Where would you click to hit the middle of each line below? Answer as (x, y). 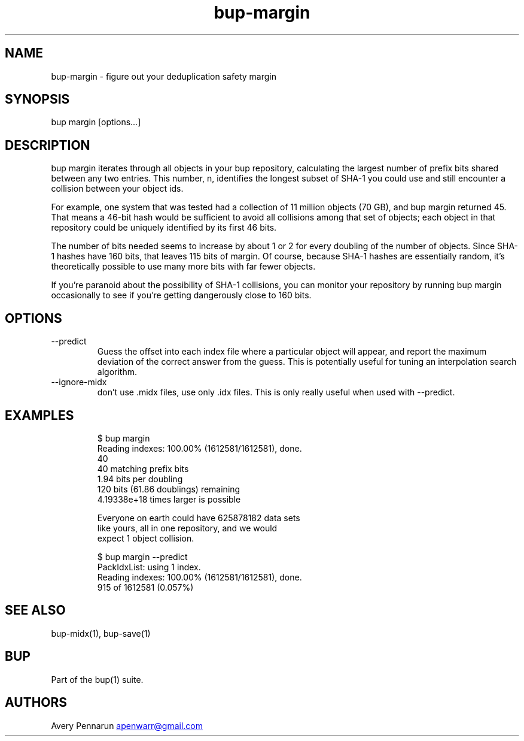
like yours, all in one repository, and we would (187, 528)
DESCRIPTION (48, 145)
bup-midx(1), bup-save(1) (101, 633)
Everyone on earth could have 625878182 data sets (199, 518)
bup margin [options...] (96, 122)
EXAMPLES (39, 415)
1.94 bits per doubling (140, 479)
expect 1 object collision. (146, 538)
